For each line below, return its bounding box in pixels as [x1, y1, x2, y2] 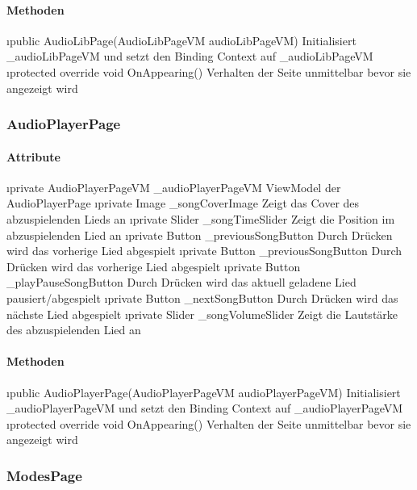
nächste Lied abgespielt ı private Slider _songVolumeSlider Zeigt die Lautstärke [6, 305, 398, 322]
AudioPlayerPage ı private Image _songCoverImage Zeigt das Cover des [6, 195, 360, 211]
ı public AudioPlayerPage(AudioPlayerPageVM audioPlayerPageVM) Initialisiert [6, 383, 401, 400]
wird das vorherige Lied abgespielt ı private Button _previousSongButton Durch [6, 242, 402, 259]
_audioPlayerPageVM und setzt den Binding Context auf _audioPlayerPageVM [6, 400, 403, 417]
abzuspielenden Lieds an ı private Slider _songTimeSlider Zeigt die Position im [6, 211, 395, 227]
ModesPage [6, 465, 82, 485]
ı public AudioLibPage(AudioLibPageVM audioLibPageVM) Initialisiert [6, 31, 357, 48]
